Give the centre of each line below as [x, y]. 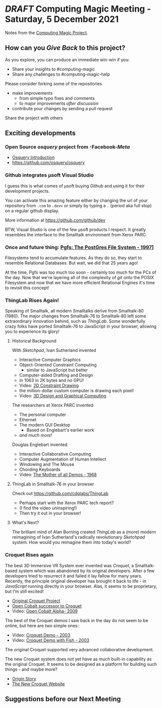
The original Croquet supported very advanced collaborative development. [79, 649]
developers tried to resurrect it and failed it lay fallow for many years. [74, 576]
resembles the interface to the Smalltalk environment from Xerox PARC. [76, 234]
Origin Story [24, 678]
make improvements [32, 93]
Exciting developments [40, 133]
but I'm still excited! [24, 591]
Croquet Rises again [29, 555]
